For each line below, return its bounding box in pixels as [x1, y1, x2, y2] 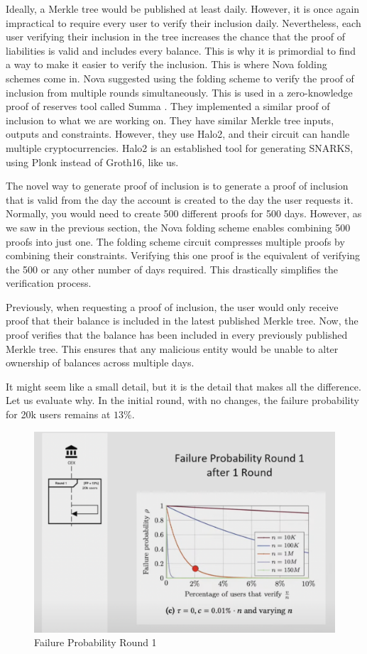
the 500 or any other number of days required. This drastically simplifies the [6, 261, 339, 276]
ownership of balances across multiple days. [6, 355, 195, 370]
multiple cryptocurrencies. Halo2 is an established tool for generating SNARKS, [6, 140, 354, 155]
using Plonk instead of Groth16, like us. [6, 154, 179, 169]
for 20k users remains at [6, 407, 111, 422]
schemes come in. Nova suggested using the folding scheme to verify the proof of [6, 70, 354, 85]
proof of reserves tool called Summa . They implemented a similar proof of [6, 99, 330, 114]
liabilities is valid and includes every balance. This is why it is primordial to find [6, 43, 356, 58]
